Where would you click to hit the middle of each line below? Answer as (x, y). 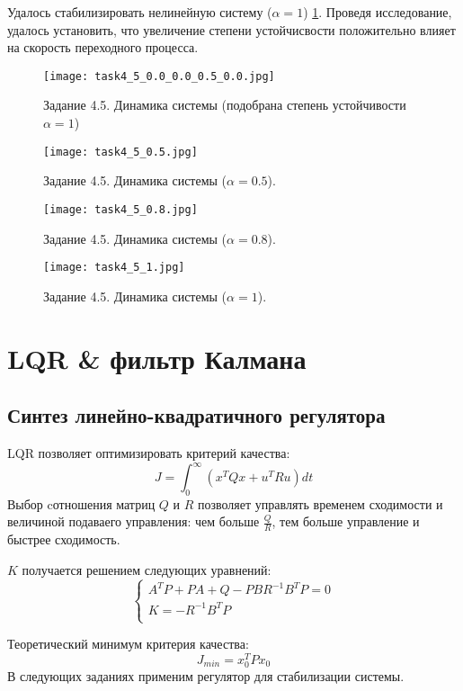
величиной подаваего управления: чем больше (134, 521)
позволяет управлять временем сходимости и (321, 503)
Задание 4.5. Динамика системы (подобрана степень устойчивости (225, 105)
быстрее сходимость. (64, 539)
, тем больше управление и (346, 521)
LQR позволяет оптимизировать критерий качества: (149, 452)
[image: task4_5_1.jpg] (114, 268)
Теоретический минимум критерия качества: (128, 644)
